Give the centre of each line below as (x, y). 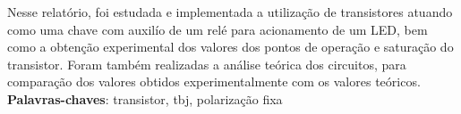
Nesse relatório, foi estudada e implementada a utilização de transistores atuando (230, 12)
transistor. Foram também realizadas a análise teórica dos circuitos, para (207, 64)
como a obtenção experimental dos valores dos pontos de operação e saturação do (230, 47)
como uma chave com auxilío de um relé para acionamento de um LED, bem (218, 29)
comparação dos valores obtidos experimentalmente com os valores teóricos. (214, 81)
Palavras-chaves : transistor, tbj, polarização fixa (145, 98)
